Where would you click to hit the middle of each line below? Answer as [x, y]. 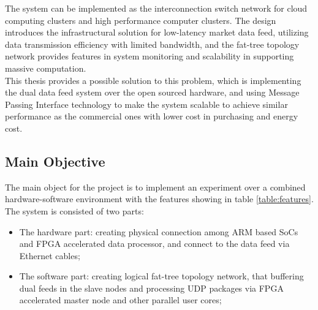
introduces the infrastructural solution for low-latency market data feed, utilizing [157, 32]
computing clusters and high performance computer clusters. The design [141, 20]
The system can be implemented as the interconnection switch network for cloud [156, 8]
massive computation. [46, 68]
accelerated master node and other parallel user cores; [120, 300]
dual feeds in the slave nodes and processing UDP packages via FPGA [151, 288]
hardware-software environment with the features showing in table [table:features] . [159, 199]
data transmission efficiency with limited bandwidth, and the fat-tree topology [152, 44]
